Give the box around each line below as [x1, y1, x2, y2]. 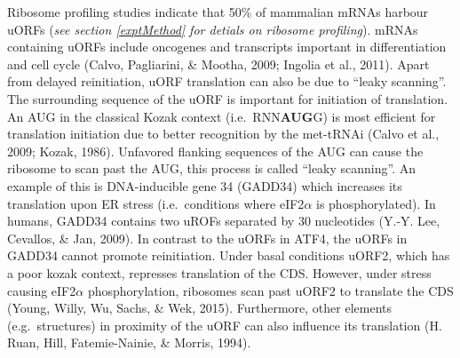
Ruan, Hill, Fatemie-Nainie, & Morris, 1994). [7, 333, 251, 352]
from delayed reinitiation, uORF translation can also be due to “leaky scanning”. [7, 72, 447, 91]
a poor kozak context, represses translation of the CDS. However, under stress [7, 263, 432, 282]
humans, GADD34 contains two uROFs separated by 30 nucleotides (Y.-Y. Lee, [7, 211, 440, 230]
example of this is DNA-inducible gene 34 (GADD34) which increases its [7, 176, 402, 195]
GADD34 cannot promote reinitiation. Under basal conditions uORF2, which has [7, 246, 450, 265]
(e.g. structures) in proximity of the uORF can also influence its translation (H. [7, 315, 442, 334]
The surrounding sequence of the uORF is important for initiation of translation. [7, 89, 448, 107]
